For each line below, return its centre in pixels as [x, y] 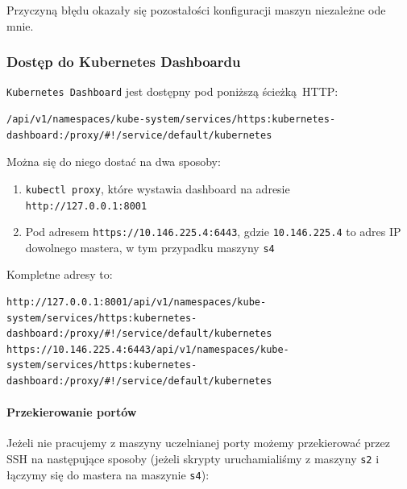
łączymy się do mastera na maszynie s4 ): [108, 474]
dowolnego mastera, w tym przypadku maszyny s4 [150, 247]
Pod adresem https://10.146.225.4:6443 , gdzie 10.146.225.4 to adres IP [213, 232]
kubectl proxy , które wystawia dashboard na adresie [158, 188]
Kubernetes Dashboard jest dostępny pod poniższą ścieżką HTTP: [172, 91]
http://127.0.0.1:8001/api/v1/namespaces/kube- [137, 303]
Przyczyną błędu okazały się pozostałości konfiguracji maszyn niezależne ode [196, 10]
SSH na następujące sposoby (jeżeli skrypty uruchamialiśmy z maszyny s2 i [193, 459]
